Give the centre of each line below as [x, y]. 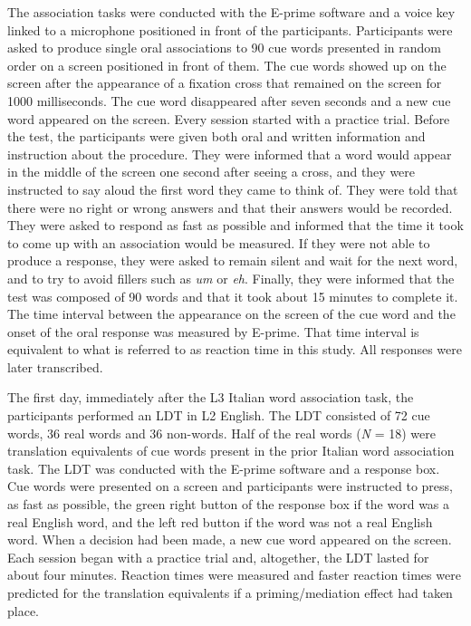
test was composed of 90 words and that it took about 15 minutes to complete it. [233, 296]
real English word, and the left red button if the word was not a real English [220, 521]
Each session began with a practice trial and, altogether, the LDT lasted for [218, 557]
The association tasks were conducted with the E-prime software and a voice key [231, 12]
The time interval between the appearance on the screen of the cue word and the [231, 314]
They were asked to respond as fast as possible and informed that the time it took [235, 225]
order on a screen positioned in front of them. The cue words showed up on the [227, 65]
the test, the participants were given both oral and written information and [216, 136]
